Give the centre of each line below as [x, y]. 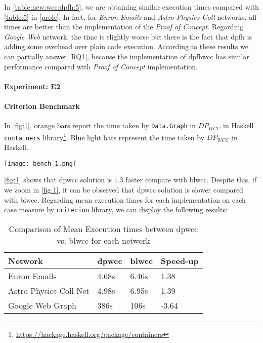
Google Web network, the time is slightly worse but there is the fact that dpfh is [128, 36]
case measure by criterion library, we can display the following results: [116, 209]
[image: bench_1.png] [40, 163]
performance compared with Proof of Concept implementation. [101, 66]
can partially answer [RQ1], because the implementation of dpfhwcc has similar [127, 56]
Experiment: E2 [32, 86]
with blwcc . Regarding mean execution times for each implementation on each [125, 199]
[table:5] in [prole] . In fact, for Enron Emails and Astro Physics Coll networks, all [130, 16]
